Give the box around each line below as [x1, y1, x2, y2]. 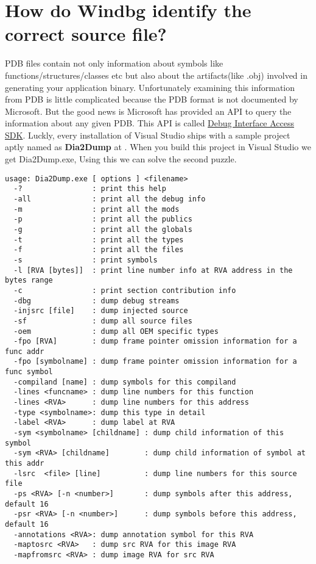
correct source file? [5, 21, 167, 46]
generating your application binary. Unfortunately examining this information [5, 81, 295, 93]
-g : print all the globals [13, 225, 192, 234]
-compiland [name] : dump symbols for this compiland [13, 377, 236, 386]
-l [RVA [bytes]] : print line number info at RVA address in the [13, 266, 293, 275]
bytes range [5, 276, 53, 285]
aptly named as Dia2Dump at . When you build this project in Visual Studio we [5, 140, 311, 153]
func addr [5, 347, 44, 356]
